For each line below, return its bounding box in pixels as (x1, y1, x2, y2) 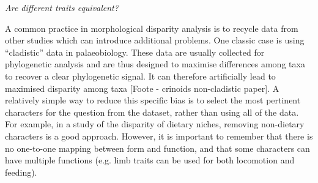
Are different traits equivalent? (5, 1, 119, 13)
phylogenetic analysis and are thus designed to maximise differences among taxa (5, 58, 305, 70)
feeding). (5, 165, 37, 178)
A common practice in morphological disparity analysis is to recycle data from (5, 21, 298, 34)
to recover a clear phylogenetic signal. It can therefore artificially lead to (5, 69, 276, 82)
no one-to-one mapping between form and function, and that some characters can (5, 141, 310, 154)
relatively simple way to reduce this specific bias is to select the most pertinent (5, 94, 301, 106)
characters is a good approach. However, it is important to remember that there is (5, 129, 313, 142)
